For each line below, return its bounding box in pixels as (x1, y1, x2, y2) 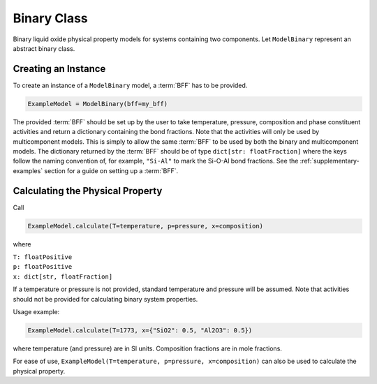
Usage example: (13, 307, 60, 316)
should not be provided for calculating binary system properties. (13, 295, 198, 303)
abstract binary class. (13, 44, 75, 52)
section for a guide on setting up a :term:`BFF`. (44, 166, 179, 175)
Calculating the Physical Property (13, 185, 163, 197)
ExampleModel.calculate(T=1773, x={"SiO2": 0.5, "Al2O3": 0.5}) (27, 326, 253, 334)
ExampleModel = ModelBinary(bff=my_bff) (27, 100, 168, 108)
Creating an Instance (13, 63, 106, 75)
